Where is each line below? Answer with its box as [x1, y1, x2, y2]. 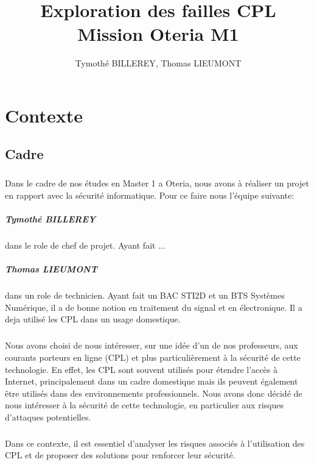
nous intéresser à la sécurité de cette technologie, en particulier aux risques [5, 399, 284, 411]
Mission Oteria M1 [77, 21, 239, 46]
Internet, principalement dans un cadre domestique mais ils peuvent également [5, 375, 298, 388]
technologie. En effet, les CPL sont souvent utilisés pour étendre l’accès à [5, 363, 277, 375]
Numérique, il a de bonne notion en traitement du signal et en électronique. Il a [5, 300, 302, 313]
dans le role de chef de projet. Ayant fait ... [5, 239, 166, 251]
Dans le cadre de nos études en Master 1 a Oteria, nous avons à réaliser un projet [5, 177, 309, 190]
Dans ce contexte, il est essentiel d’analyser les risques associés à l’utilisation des [5, 436, 305, 449]
